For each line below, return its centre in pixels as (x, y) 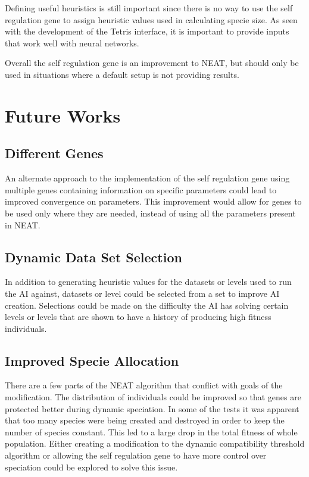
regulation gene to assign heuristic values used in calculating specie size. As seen (151, 19)
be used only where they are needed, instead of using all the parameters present (150, 213)
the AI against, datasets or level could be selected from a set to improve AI (142, 293)
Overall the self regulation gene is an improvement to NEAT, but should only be (152, 63)
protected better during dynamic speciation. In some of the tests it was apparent (152, 408)
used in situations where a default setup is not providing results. (122, 74)
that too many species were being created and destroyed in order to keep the (145, 420)
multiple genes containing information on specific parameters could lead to (141, 189)
